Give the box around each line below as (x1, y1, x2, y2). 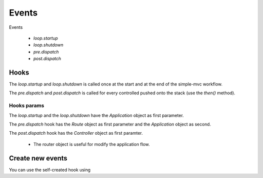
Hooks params (9, 102, 44, 109)
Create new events (9, 154, 68, 162)
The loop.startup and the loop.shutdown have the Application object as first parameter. (9, 112, 184, 118)
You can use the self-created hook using (9, 167, 91, 173)
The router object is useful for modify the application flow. (33, 141, 150, 147)
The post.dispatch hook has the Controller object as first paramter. (9, 130, 143, 136)
